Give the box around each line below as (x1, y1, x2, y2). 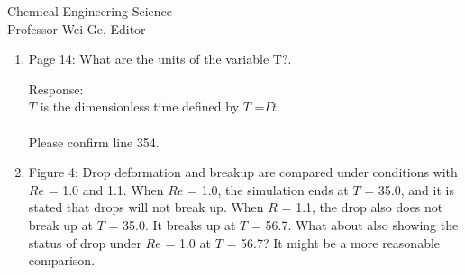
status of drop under (28, 233, 141, 252)
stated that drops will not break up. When (28, 198, 264, 217)
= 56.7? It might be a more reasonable (226, 233, 441, 252)
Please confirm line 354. (28, 132, 160, 151)
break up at (28, 215, 94, 234)
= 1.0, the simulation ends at (187, 180, 349, 199)
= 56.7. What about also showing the (251, 215, 459, 234)
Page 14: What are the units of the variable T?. (28, 49, 292, 68)
